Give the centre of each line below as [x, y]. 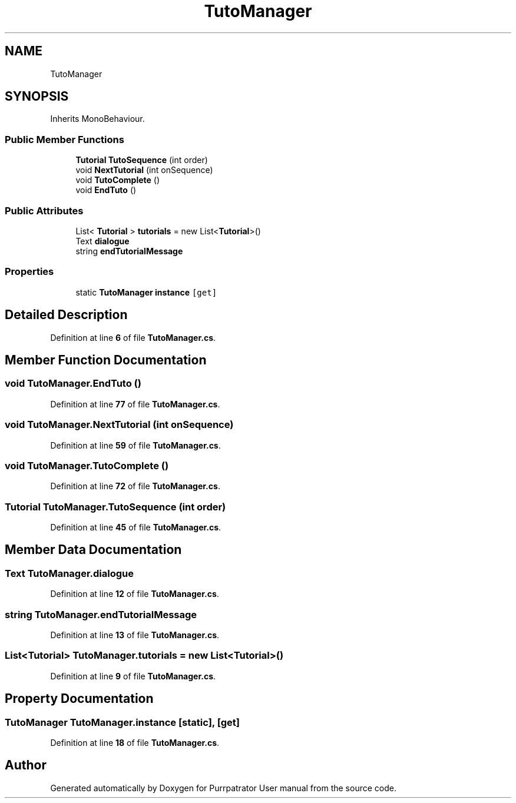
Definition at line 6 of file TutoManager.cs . [133, 337]
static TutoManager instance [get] [146, 292]
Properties [29, 272]
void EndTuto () [106, 190]
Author [26, 765]
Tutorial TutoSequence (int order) [142, 160]
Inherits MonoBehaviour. [97, 119]
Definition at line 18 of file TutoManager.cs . [135, 742]
